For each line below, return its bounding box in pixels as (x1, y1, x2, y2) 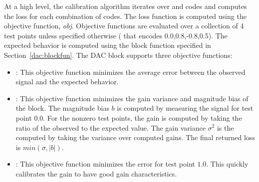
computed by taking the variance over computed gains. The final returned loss (15, 132, 255, 143)
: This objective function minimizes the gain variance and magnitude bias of (15, 93, 249, 103)
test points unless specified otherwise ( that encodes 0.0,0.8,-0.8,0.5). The (4, 30, 228, 40)
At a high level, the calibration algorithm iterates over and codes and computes (4, 1, 247, 11)
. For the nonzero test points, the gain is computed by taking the (43, 112, 242, 123)
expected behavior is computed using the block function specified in (4, 40, 211, 50)
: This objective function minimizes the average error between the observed (15, 66, 246, 77)
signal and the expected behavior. (15, 76, 119, 87)
